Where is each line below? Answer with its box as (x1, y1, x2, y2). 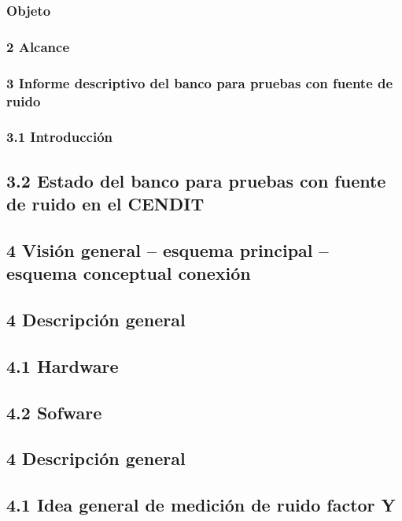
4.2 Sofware (6, 400, 102, 424)
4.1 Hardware (6, 353, 119, 378)
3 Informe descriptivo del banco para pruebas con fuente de (6, 73, 393, 92)
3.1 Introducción (6, 127, 113, 147)
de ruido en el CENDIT (6, 192, 205, 216)
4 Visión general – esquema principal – (6, 237, 329, 262)
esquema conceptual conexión (6, 261, 251, 285)
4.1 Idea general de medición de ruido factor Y (6, 493, 396, 517)
